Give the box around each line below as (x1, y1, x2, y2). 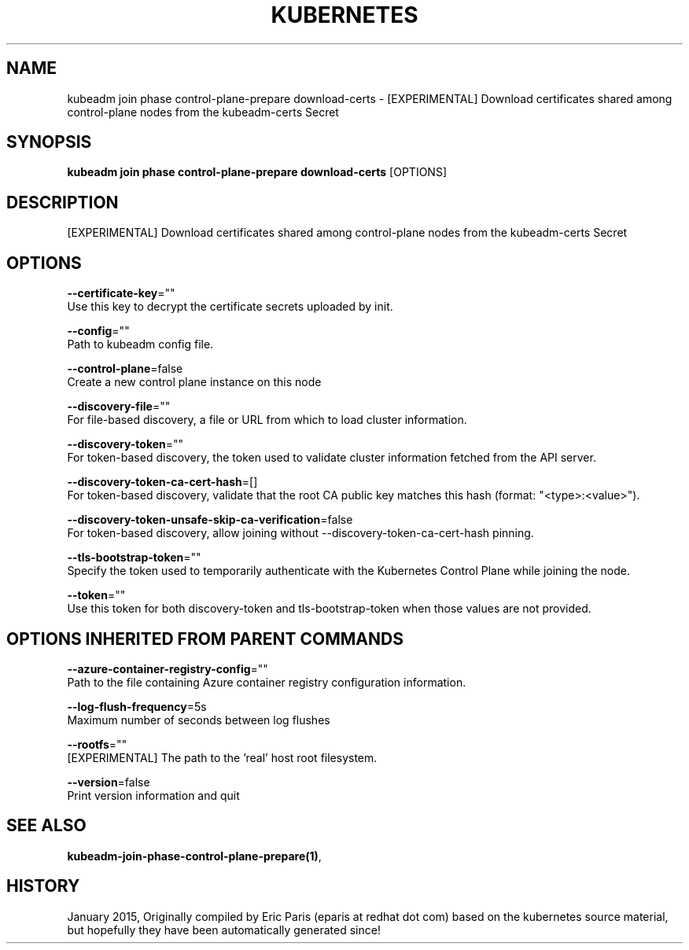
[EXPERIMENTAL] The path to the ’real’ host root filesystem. (67, 750, 378, 764)
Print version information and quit (67, 788, 240, 802)
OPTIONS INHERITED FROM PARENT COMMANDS (6, 628, 403, 649)
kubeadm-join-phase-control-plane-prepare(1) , (67, 849, 322, 863)
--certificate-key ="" (67, 286, 175, 300)
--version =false (67, 775, 150, 789)
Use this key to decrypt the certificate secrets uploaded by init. (67, 300, 393, 314)
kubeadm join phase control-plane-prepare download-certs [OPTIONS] (67, 165, 447, 179)
